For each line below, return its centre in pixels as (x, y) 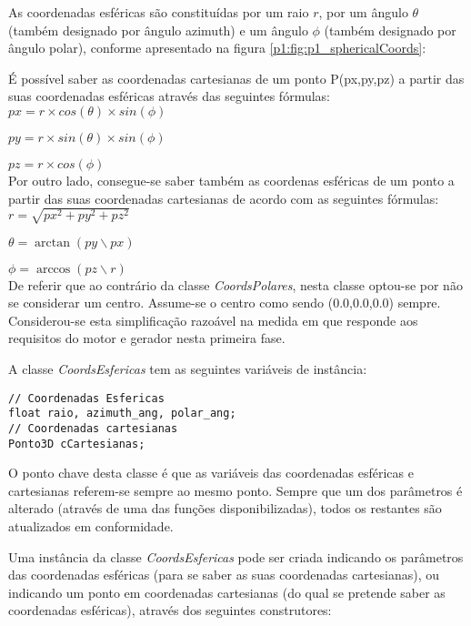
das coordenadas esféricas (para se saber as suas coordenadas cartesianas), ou (224, 575)
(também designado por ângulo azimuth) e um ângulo (158, 30)
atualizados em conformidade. (91, 526)
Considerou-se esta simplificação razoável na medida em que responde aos (213, 320)
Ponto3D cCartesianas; (77, 444)
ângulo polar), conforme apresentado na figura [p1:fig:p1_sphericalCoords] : (217, 48)
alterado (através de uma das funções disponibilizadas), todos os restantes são (225, 508)
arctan (53, 242)
